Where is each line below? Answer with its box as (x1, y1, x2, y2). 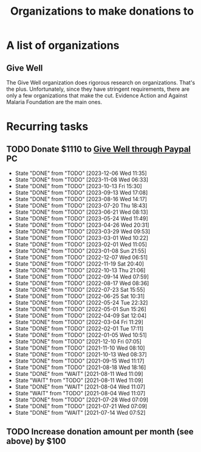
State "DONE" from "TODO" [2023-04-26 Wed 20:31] (15, 221, 150, 228)
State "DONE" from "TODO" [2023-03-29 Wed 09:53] (15, 228, 151, 235)
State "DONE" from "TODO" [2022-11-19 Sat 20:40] (15, 260, 145, 267)
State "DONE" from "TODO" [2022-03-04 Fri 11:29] (15, 319, 144, 325)
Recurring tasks (6, 120, 89, 133)
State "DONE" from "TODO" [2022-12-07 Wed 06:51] (15, 254, 148, 261)
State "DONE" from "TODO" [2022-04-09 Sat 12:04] (15, 312, 147, 319)
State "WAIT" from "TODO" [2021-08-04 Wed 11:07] (15, 390, 146, 397)
